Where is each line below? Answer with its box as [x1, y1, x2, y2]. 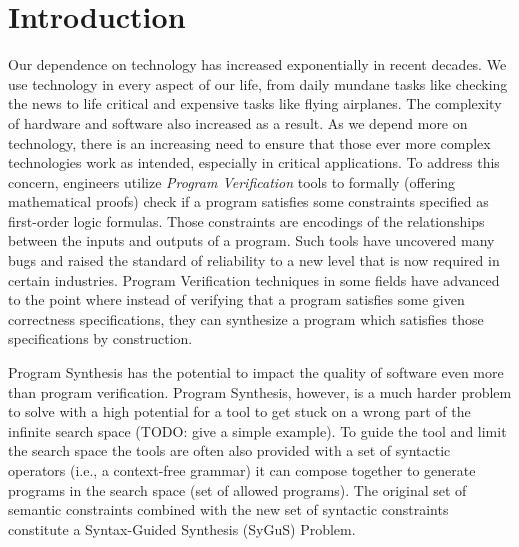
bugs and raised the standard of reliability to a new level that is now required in [8, 250, 500, 271]
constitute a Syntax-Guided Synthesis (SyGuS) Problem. [8, 518, 356, 539]
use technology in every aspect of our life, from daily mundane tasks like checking [8, 73, 508, 94]
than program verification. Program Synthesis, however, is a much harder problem [8, 381, 512, 402]
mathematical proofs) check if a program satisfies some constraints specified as [8, 191, 489, 212]
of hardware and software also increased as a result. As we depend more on [8, 112, 468, 133]
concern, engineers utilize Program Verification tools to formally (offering [8, 171, 456, 192]
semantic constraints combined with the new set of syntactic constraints [8, 499, 449, 520]
